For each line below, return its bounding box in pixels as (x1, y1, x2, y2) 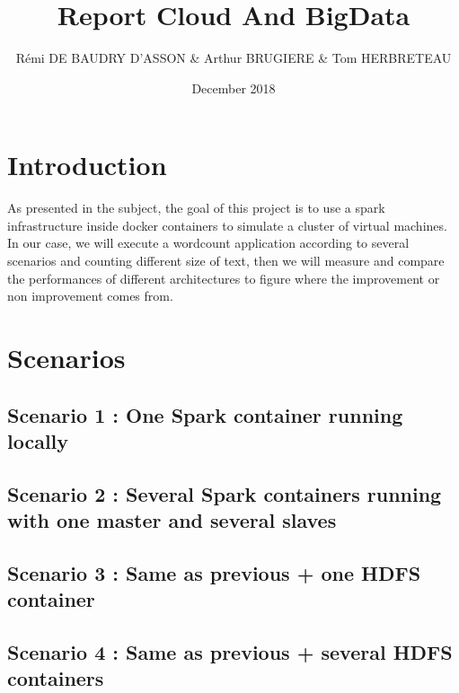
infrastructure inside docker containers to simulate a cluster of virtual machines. (7, 215, 447, 234)
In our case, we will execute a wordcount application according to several (7, 233, 410, 252)
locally (7, 426, 69, 454)
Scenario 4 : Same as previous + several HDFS (7, 638, 453, 666)
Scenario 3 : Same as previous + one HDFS (7, 558, 421, 586)
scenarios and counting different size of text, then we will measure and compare (7, 251, 445, 270)
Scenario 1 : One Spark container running (7, 400, 403, 428)
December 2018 (191, 78, 276, 97)
